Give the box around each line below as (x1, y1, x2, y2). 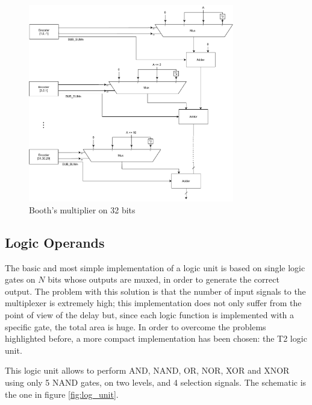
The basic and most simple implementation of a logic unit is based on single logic (5, 261, 305, 274)
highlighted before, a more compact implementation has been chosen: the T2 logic (5, 332, 307, 345)
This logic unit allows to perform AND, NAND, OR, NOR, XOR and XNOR (5, 364, 290, 377)
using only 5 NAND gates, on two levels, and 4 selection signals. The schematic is (5, 376, 307, 388)
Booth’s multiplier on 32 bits (29, 203, 136, 216)
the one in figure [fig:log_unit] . (5, 388, 119, 400)
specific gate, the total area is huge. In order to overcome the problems (5, 320, 266, 333)
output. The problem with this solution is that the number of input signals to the (5, 284, 306, 297)
